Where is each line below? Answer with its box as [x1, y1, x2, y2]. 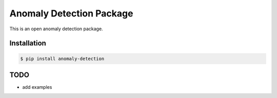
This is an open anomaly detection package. [9, 26, 103, 32]
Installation [9, 39, 46, 48]
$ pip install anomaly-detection [20, 55, 105, 62]
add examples [22, 84, 52, 90]
